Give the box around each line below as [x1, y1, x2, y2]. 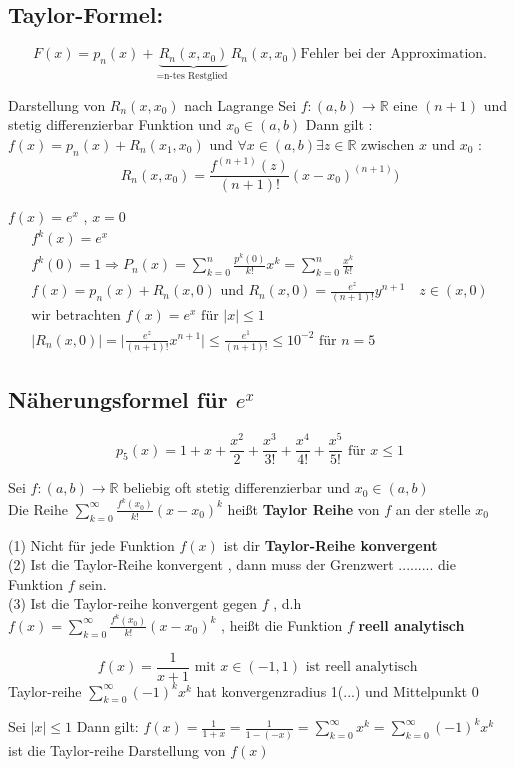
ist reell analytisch [305, 660, 418, 675]
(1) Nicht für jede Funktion [8, 534, 175, 555]
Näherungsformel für [8, 384, 228, 415]
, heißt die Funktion [221, 614, 343, 635]
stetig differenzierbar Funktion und [8, 114, 222, 135]
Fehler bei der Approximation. [300, 47, 488, 62]
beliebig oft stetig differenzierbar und [123, 477, 351, 498]
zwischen [361, 133, 415, 154]
